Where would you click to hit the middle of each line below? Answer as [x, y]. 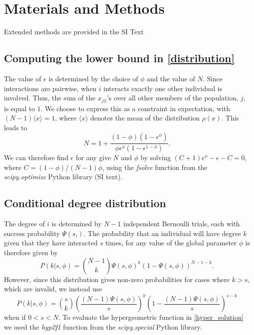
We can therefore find [36, 157]
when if [15, 317]
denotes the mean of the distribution [145, 118]
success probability [32, 233]
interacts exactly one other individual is [163, 88]
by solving [156, 157]
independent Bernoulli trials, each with [181, 224]
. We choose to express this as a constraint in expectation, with [135, 108]
